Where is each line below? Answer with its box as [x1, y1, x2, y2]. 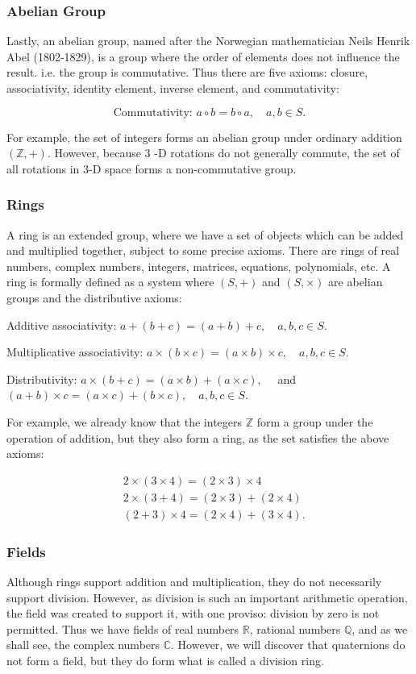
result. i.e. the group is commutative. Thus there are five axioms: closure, [6, 64, 368, 81]
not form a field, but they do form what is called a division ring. [6, 652, 324, 668]
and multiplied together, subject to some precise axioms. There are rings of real [6, 242, 400, 259]
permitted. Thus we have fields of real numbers [6, 620, 239, 637]
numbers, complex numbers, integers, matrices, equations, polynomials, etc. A [6, 257, 391, 274]
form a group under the [256, 413, 373, 430]
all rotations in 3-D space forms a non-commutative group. [6, 160, 297, 177]
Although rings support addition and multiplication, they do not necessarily [6, 573, 382, 590]
